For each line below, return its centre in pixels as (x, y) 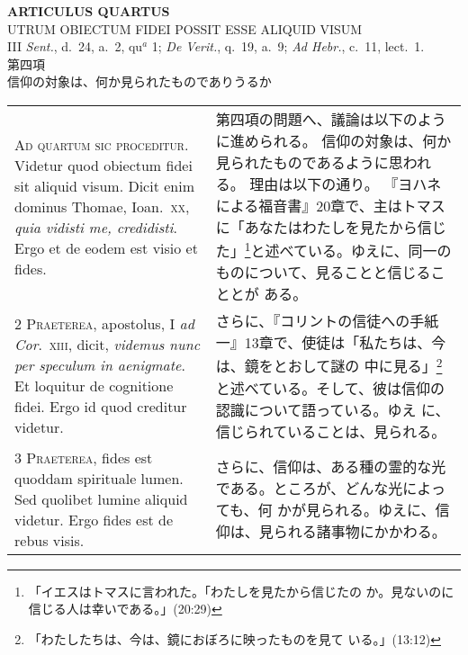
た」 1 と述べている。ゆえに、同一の (333, 249)
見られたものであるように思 (309, 162)
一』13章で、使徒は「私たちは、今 (331, 343)
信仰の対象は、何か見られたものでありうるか (139, 81)
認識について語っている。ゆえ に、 (333, 409)
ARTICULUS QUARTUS (89, 11)
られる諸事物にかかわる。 (360, 532)
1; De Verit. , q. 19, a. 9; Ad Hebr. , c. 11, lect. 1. (288, 46)
